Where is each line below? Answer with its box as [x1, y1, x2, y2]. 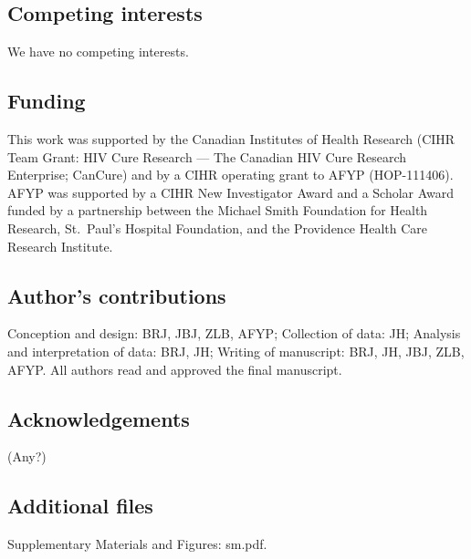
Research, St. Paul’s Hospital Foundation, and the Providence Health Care [7, 218, 428, 237]
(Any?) [7, 447, 47, 466]
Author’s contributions [7, 281, 226, 309]
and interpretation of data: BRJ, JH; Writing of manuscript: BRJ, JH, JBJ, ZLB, [7, 341, 465, 360]
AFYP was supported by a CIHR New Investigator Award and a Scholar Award [7, 182, 455, 202]
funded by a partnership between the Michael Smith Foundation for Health [7, 201, 428, 220]
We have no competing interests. [7, 42, 189, 61]
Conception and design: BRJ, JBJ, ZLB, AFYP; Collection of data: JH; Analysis [7, 324, 461, 343]
